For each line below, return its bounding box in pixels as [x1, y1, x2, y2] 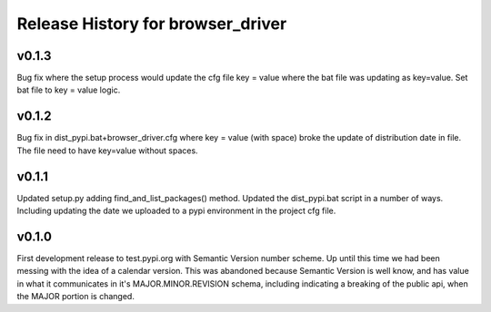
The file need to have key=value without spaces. [16, 145, 199, 156]
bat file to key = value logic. [16, 84, 121, 95]
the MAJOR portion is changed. [16, 291, 135, 302]
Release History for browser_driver [16, 14, 287, 34]
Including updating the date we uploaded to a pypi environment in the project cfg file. [16, 205, 336, 217]
